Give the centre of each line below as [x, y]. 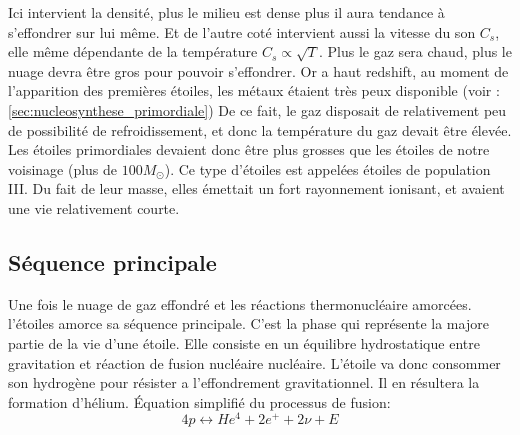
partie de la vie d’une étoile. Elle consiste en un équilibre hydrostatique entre [244, 342]
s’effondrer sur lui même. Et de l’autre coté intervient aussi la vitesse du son [242, 31]
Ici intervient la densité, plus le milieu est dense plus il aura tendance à [226, 12]
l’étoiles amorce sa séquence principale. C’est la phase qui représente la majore [248, 323]
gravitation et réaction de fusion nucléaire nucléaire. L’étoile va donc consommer [254, 362]
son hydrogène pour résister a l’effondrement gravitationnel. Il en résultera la [244, 382]
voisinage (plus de [63, 168]
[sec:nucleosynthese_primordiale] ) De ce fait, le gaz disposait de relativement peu [257, 109]
